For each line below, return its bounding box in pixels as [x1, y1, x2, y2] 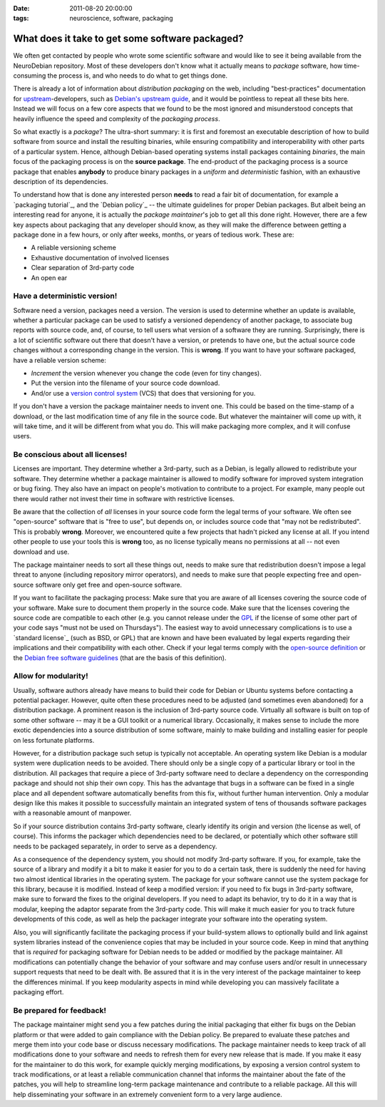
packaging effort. [13, 987, 64, 996]
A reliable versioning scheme [31, 243, 117, 252]
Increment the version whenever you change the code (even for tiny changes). [31, 369, 262, 377]
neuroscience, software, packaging [69, 14, 174, 23]
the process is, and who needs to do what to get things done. [47, 71, 228, 80]
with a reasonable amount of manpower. [13, 809, 132, 818]
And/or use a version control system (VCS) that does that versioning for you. [31, 388, 256, 397]
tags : [13, 14, 29, 23]
